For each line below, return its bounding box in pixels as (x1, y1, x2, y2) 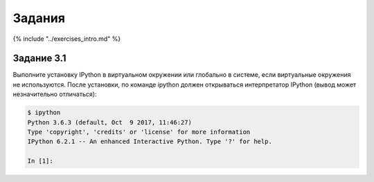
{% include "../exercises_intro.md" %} (12, 35, 121, 43)
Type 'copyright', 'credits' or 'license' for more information (27, 128, 251, 136)
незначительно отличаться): (12, 90, 97, 98)
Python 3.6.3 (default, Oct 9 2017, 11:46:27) (27, 118, 192, 126)
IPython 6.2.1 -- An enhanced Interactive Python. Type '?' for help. (27, 138, 273, 145)
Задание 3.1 (12, 53, 66, 64)
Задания (12, 10, 66, 26)
